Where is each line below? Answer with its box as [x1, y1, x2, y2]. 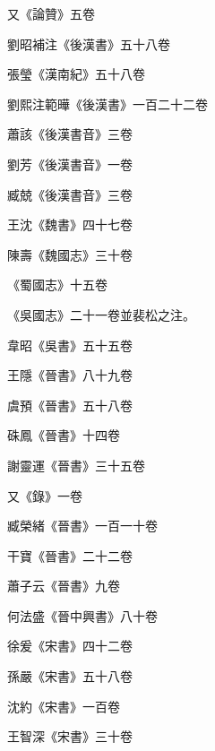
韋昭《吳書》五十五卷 [7, 335, 133, 354]
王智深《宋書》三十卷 [7, 727, 133, 746]
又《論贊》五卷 [7, 4, 95, 22]
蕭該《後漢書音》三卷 [7, 125, 133, 143]
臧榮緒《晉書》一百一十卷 [7, 516, 158, 535]
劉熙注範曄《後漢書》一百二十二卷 [7, 94, 208, 113]
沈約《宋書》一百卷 [7, 696, 120, 715]
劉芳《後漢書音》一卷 [7, 154, 133, 173]
